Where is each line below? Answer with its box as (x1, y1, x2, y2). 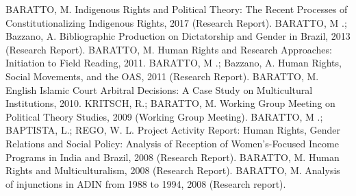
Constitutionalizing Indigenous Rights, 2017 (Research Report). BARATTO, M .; (5, 15, 347, 29)
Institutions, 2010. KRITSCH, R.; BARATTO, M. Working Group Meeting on (5, 96, 335, 110)
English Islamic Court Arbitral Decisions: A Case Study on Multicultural (5, 82, 313, 97)
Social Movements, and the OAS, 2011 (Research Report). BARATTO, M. (5, 69, 319, 83)
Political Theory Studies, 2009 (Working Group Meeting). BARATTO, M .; (5, 109, 323, 123)
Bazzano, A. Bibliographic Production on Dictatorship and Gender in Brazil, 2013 (5, 29, 351, 43)
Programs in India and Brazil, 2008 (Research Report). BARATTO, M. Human (5, 149, 340, 164)
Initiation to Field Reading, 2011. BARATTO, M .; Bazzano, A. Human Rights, (5, 56, 342, 70)
